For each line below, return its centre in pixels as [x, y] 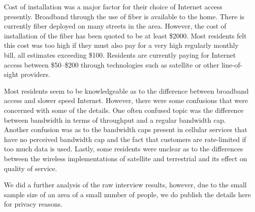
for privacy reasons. [33, 204]
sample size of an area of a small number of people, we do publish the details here [127, 194]
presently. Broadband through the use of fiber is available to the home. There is [124, 16]
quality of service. [31, 168]
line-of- [232, 64]
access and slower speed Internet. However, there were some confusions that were [126, 100]
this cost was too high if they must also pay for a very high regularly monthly [121, 45]
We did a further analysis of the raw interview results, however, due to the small [125, 185]
